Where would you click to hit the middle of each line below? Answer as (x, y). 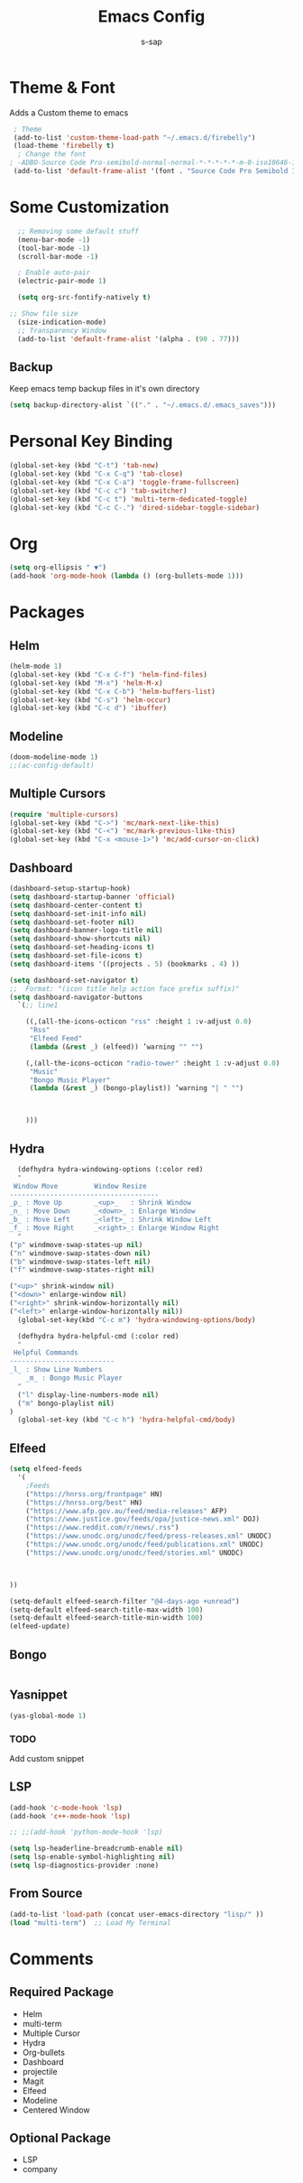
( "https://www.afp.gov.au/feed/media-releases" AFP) (127, 1511)
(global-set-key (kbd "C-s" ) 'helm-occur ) (90, 700)
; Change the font (52, 154)
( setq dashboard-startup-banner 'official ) (92, 897)
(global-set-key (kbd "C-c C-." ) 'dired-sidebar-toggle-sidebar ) (134, 507)
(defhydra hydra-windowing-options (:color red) (110, 1169)
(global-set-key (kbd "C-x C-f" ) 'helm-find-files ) (108, 674)
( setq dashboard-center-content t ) (76, 905)
